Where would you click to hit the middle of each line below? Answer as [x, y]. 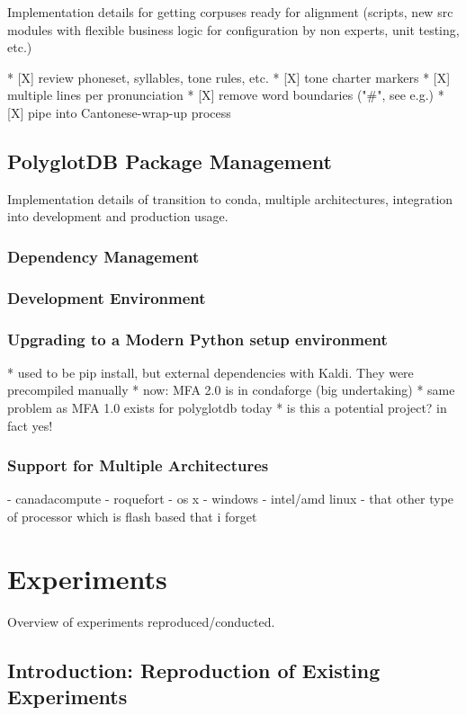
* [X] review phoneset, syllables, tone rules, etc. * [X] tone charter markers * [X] [229, 77]
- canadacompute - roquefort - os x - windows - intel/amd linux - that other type [231, 499]
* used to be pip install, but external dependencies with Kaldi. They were [211, 372]
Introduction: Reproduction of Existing [194, 670]
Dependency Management [103, 256]
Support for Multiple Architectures [138, 465]
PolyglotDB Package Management [170, 161]
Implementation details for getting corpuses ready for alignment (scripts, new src [230, 12]
